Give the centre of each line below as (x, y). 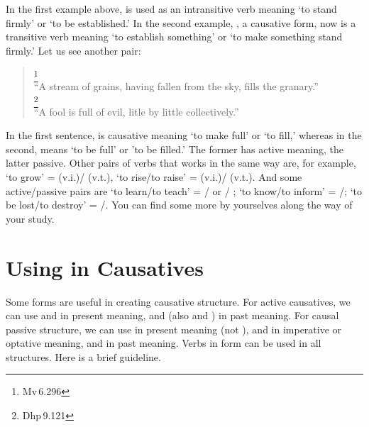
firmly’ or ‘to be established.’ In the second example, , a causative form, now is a (181, 22)
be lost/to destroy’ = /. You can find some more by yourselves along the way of (179, 205)
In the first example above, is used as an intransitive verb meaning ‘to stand (171, 9)
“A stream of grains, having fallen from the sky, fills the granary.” (176, 85)
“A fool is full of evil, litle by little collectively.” (136, 111)
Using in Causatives (105, 267)
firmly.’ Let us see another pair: (73, 50)
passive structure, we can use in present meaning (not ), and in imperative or (174, 329)
